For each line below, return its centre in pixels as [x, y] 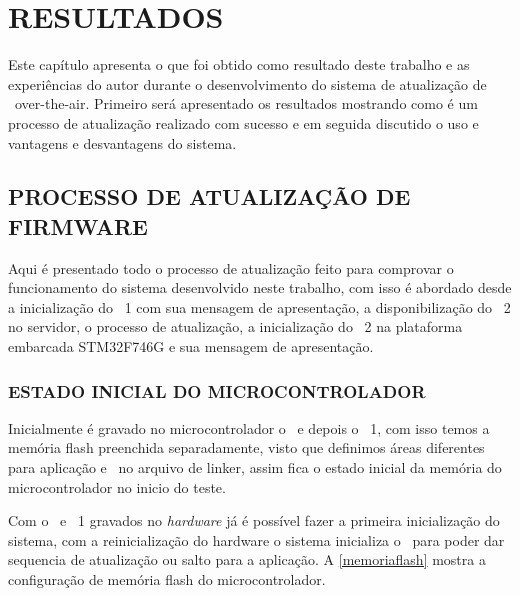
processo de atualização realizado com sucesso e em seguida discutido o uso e [243, 122]
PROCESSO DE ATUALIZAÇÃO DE [209, 196]
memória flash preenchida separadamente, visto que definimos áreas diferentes [246, 447]
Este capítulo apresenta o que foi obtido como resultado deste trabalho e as [239, 64]
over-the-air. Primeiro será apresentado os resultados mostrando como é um [246, 103]
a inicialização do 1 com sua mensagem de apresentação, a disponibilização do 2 [259, 306]
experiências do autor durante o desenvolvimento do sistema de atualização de [247, 83]
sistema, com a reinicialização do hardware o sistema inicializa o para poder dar [256, 539]
